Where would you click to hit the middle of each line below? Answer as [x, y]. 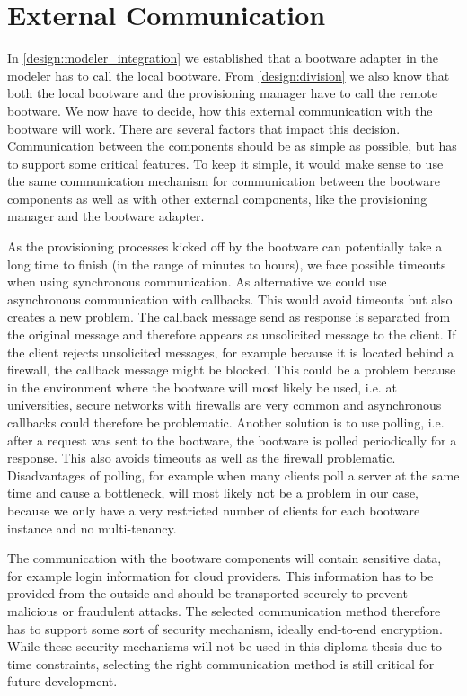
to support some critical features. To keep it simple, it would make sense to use [225, 163]
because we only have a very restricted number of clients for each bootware [214, 510]
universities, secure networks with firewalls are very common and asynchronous [225, 405]
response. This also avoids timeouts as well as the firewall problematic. [202, 458]
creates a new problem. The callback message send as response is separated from [229, 317]
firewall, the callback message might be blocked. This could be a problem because [232, 370]
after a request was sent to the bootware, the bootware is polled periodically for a [232, 440]
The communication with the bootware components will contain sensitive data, [225, 558]
